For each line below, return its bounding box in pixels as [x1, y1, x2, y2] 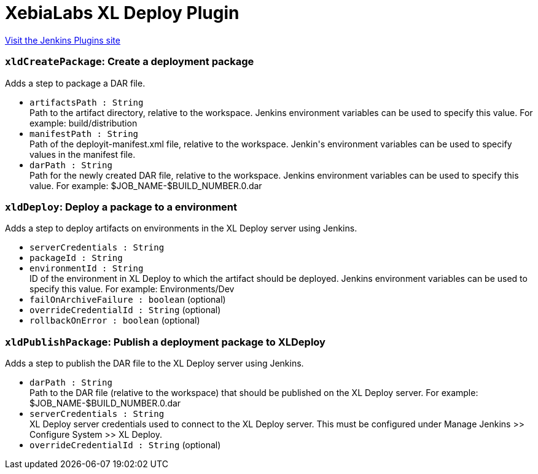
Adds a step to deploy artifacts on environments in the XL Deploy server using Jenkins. [5, 223, 357, 234]
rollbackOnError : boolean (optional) [29, 315, 200, 326]
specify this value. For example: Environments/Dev [29, 284, 235, 295]
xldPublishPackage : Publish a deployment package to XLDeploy [5, 335, 326, 348]
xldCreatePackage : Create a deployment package [5, 55, 254, 68]
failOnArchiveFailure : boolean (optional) [29, 294, 226, 305]
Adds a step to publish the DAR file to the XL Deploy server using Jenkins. [5, 358, 304, 368]
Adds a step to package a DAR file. [5, 77, 146, 88]
